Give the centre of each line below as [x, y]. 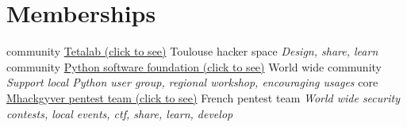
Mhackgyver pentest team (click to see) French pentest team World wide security [203, 97]
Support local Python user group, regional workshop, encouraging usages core [192, 82]
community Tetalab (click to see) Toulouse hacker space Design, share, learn [192, 51]
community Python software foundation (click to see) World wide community [194, 66]
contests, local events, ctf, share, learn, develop [120, 113]
